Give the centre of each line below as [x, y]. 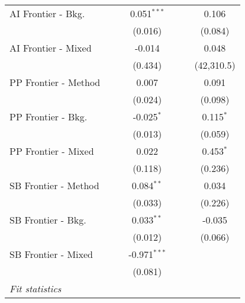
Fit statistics [36, 288]
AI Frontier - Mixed [51, 48]
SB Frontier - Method [54, 185]
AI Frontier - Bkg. [47, 13]
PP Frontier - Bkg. [49, 117]
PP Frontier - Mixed [52, 151]
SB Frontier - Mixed [51, 254]
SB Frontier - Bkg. [48, 220]
